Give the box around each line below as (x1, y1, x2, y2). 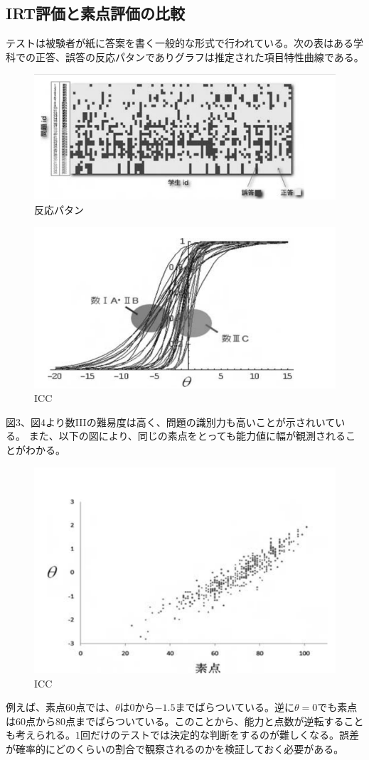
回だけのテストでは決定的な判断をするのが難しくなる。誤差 (80, 727, 359, 742)
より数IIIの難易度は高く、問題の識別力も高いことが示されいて (46, 414, 336, 429)
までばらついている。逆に (175, 700, 294, 715)
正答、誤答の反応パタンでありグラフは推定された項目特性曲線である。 (35, 49, 364, 64)
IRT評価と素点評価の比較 (6, 2, 186, 24)
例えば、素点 (6, 700, 65, 715)
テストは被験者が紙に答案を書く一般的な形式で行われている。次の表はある (6, 36, 353, 50)
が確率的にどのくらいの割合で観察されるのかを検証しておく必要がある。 (6, 741, 344, 756)
